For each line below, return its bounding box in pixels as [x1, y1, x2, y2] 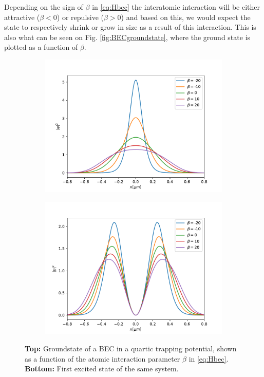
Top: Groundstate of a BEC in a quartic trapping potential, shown [25, 343, 237, 354]
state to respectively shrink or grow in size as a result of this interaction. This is [4, 22, 256, 32]
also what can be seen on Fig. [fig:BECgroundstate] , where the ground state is [4, 31, 251, 42]
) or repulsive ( [56, 11, 104, 22]
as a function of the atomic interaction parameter [25, 353, 180, 364]
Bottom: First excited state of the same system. [25, 363, 179, 374]
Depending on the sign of [4, 2, 83, 12]
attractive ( [4, 11, 40, 22]
